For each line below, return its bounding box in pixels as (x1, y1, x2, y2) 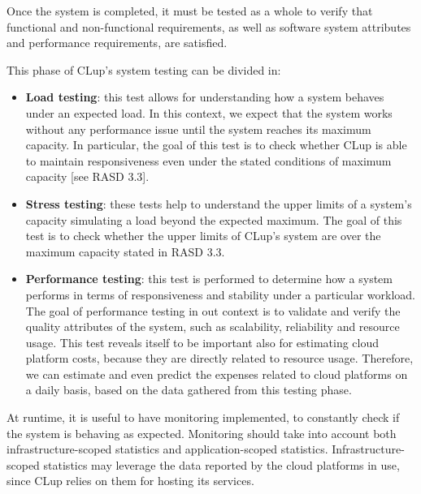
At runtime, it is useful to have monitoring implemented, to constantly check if (7, 409, 400, 426)
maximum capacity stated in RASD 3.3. (25, 243, 225, 260)
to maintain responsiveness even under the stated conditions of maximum (25, 152, 392, 169)
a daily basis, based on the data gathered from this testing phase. (25, 381, 352, 398)
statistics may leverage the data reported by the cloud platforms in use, (43, 456, 400, 473)
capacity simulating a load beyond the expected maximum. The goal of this (25, 211, 402, 228)
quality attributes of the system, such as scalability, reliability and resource (25, 318, 400, 335)
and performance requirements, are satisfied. (7, 34, 228, 51)
